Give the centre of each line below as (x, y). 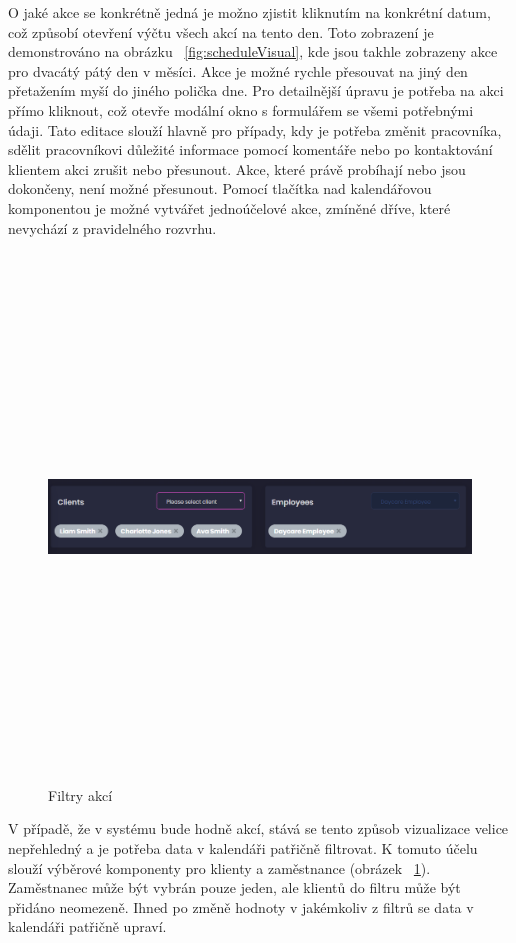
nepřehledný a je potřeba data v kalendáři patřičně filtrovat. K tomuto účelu (243, 848)
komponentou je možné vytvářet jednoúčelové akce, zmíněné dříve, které (229, 207)
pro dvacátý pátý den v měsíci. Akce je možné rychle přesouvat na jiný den (238, 70)
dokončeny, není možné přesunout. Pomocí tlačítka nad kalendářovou (220, 188)
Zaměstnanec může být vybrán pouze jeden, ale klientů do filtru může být (234, 887)
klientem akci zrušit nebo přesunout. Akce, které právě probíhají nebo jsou (237, 168)
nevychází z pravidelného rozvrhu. (112, 227)
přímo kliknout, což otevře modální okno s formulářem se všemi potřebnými (241, 109)
